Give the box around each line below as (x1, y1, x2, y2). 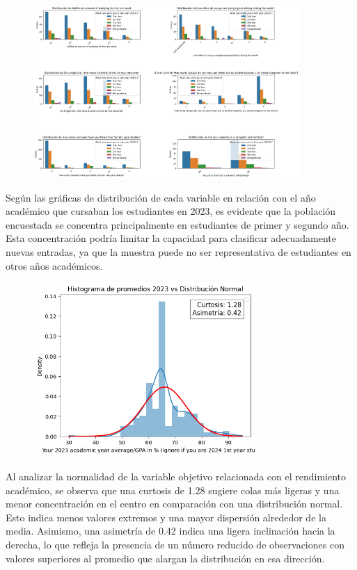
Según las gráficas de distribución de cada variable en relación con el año (6, 190, 316, 204)
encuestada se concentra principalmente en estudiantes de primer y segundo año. (6, 217, 349, 231)
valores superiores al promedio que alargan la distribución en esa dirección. (6, 551, 325, 565)
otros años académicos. (6, 258, 103, 272)
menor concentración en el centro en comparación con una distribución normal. (6, 496, 343, 511)
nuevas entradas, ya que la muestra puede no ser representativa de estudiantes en (6, 245, 351, 259)
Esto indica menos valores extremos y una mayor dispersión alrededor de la (6, 510, 326, 524)
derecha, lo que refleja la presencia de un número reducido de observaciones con (6, 537, 344, 551)
